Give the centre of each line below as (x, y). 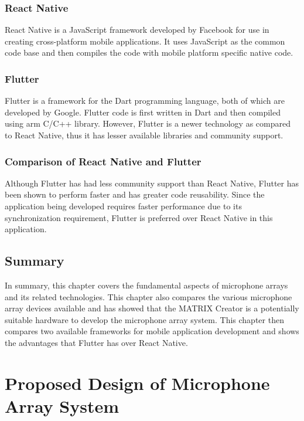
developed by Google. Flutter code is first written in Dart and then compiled (143, 112)
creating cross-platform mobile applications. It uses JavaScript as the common (145, 41)
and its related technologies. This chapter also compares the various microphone (148, 296)
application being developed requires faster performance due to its (123, 206)
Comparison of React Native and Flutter (103, 161)
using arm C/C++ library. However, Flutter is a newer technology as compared (148, 123)
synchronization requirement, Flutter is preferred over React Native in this (139, 217)
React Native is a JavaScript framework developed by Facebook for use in (137, 30)
